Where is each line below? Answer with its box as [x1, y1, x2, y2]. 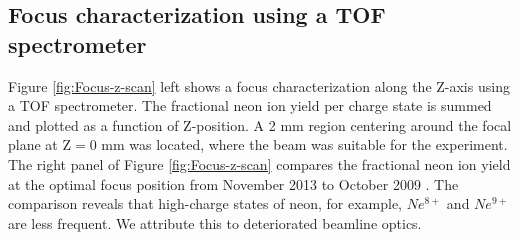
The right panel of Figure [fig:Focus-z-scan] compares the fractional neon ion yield [8, 153, 511, 174]
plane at [8, 134, 58, 155]
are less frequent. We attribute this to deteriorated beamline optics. [8, 212, 422, 233]
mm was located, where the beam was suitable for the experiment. [101, 134, 508, 155]
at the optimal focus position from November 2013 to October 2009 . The [8, 173, 459, 194]
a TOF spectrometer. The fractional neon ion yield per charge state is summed [8, 95, 492, 116]
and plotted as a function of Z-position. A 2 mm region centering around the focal [8, 114, 512, 135]
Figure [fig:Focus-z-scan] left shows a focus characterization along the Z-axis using [8, 75, 510, 96]
